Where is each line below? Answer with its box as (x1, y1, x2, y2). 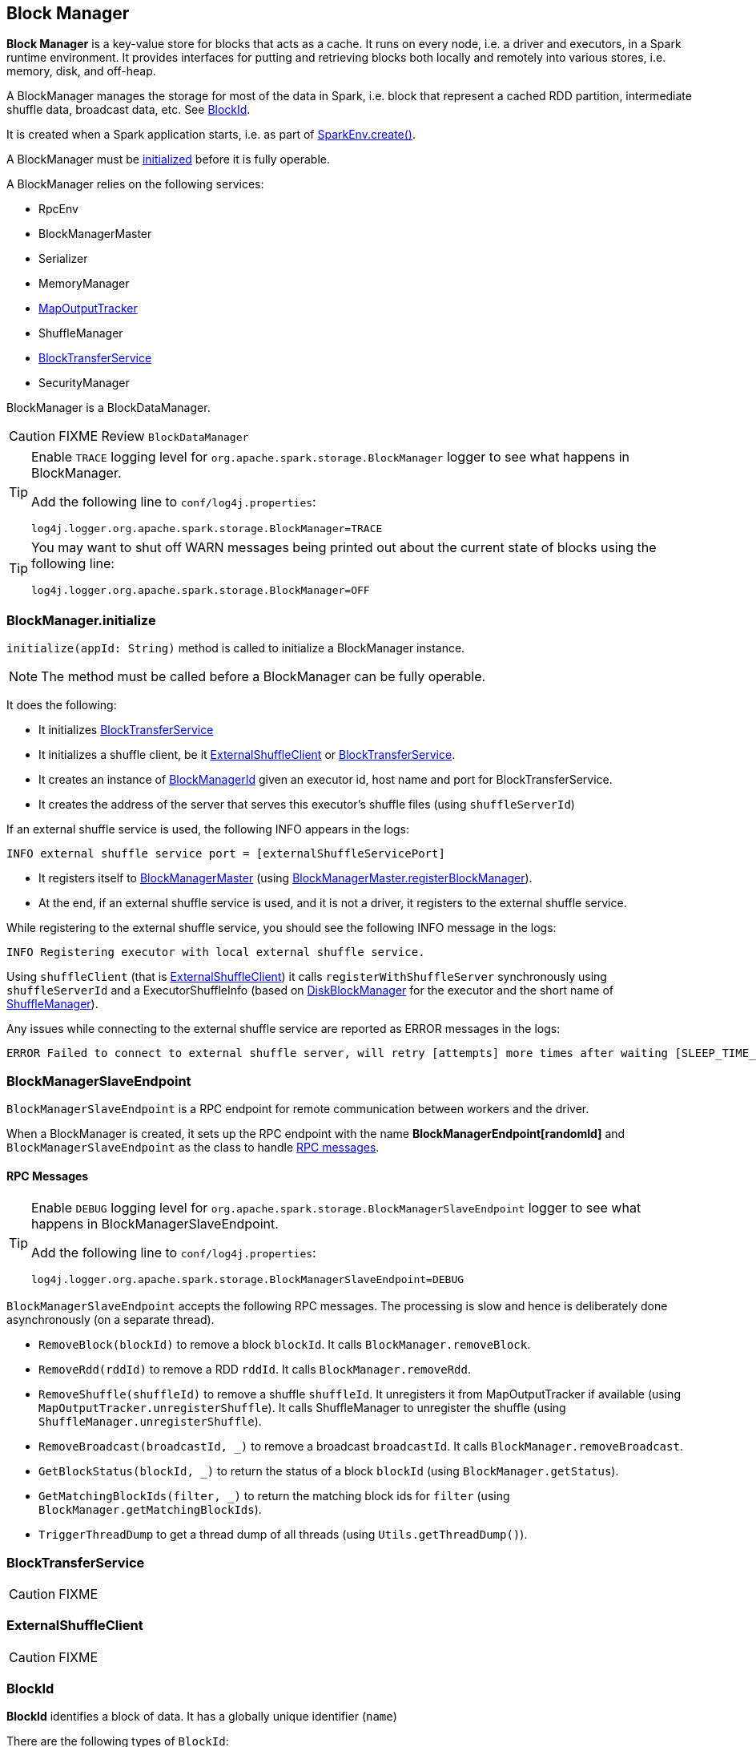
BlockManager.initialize (6, 611, 156, 628)
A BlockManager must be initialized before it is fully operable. (6, 152, 331, 167)
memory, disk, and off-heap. (6, 64, 156, 79)
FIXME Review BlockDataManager (58, 428, 249, 445)
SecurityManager (38, 376, 130, 390)
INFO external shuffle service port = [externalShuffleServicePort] (6, 847, 445, 861)
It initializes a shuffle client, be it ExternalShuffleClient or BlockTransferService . (38, 748, 456, 762)
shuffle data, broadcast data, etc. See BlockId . (6, 103, 251, 117)
